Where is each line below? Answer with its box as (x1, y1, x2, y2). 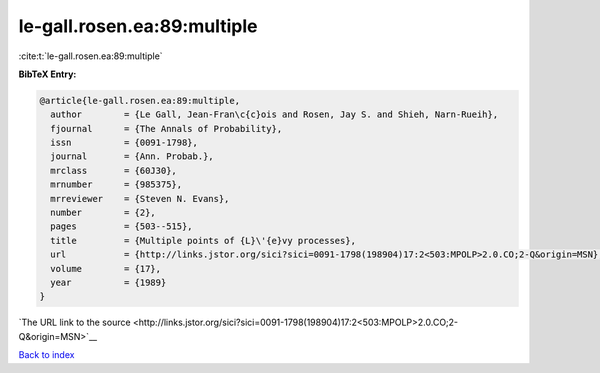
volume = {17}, (50, 263, 162, 274)
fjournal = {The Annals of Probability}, (50, 123, 283, 134)
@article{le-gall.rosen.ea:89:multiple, (39, 95, 240, 106)
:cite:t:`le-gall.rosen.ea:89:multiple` (18, 50, 164, 62)
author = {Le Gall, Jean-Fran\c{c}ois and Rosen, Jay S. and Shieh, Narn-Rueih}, (50, 109, 499, 120)
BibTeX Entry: (18, 68, 77, 80)
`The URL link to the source (18, 316, 131, 329)
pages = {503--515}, (50, 221, 194, 232)
